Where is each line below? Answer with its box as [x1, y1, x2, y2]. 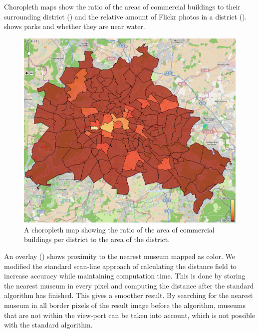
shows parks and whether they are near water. [4, 21, 145, 31]
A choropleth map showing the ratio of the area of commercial [24, 224, 215, 234]
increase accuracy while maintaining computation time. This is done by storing [4, 270, 246, 281]
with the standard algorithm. [4, 319, 93, 330]
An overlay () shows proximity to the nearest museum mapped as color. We [4, 251, 235, 261]
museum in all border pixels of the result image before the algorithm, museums [4, 299, 246, 310]
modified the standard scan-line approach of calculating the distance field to [4, 260, 237, 271]
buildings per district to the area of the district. [24, 234, 170, 244]
